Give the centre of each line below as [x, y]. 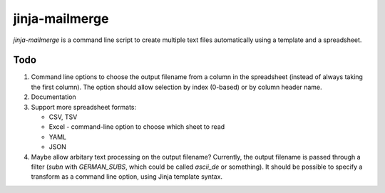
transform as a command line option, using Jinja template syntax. [127, 177]
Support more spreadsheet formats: [84, 107]
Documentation [53, 97]
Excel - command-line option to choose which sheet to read [137, 127]
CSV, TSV [63, 117]
